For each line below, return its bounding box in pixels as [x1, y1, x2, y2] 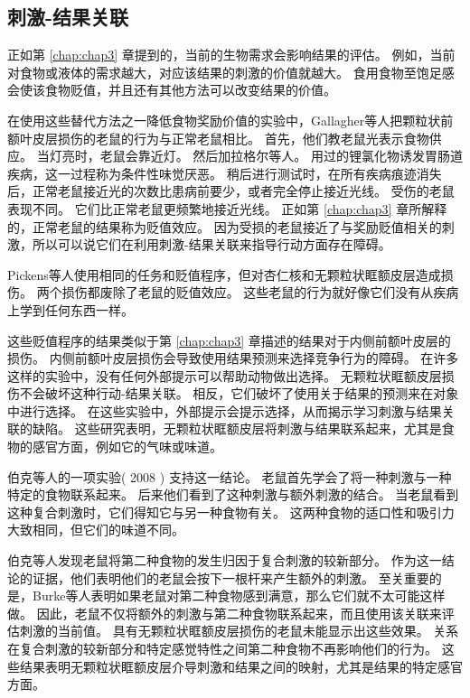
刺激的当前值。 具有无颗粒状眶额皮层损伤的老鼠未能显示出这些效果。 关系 [19, 621, 459, 640]
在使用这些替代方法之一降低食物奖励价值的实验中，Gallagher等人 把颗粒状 [7, 110, 441, 129]
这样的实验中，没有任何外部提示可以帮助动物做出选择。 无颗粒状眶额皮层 [7, 366, 442, 385]
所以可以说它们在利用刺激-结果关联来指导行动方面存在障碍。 [32, 235, 391, 254]
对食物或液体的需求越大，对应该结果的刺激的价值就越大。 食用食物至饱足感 [7, 62, 455, 81]
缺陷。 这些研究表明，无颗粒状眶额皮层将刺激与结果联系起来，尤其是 [32, 419, 442, 438]
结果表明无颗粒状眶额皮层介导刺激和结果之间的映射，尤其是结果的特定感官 [19, 656, 463, 675]
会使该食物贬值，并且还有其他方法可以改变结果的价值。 [7, 80, 336, 99]
